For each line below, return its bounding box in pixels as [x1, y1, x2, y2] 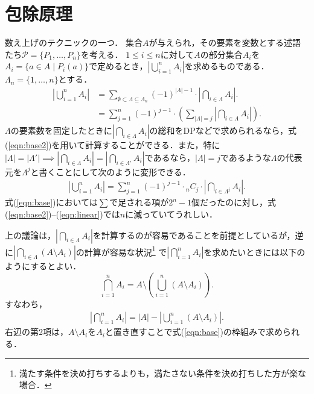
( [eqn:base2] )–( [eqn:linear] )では [5, 207, 120, 220]
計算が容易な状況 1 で [84, 243, 167, 258]
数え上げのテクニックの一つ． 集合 [5, 36, 143, 49]
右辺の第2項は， [5, 325, 68, 338]
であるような [220, 151, 271, 163]
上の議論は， [5, 228, 56, 241]
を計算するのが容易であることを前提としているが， [92, 228, 295, 241]
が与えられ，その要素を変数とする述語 [149, 36, 301, 49]
